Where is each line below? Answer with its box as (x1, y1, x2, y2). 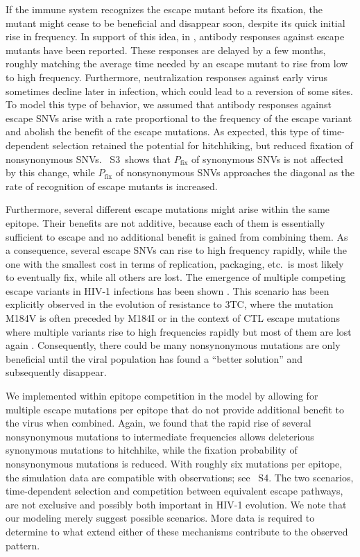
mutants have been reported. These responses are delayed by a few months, (6, 42, 326, 57)
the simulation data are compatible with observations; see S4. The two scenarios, (6, 470, 354, 484)
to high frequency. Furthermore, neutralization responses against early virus (6, 69, 328, 84)
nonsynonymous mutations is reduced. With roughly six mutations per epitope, (6, 456, 343, 470)
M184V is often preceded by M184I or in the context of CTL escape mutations (6, 311, 340, 325)
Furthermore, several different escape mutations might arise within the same (6, 202, 330, 216)
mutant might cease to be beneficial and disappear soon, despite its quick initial (6, 15, 345, 30)
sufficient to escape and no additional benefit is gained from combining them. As (6, 229, 348, 243)
